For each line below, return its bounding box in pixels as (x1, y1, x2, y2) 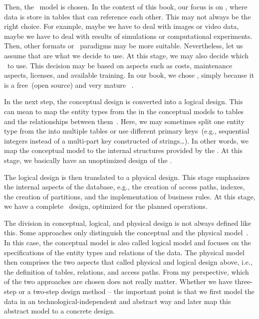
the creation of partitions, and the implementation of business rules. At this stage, (4, 191, 256, 201)
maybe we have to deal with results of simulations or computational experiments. (4, 30, 253, 41)
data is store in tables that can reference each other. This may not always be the (4, 11, 251, 21)
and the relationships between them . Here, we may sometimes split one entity (4, 116, 245, 126)
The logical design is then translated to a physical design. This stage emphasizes (4, 171, 250, 182)
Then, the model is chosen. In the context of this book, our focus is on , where (4, 1, 248, 11)
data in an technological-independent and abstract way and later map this (4, 296, 231, 306)
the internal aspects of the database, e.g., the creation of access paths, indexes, (4, 181, 245, 192)
